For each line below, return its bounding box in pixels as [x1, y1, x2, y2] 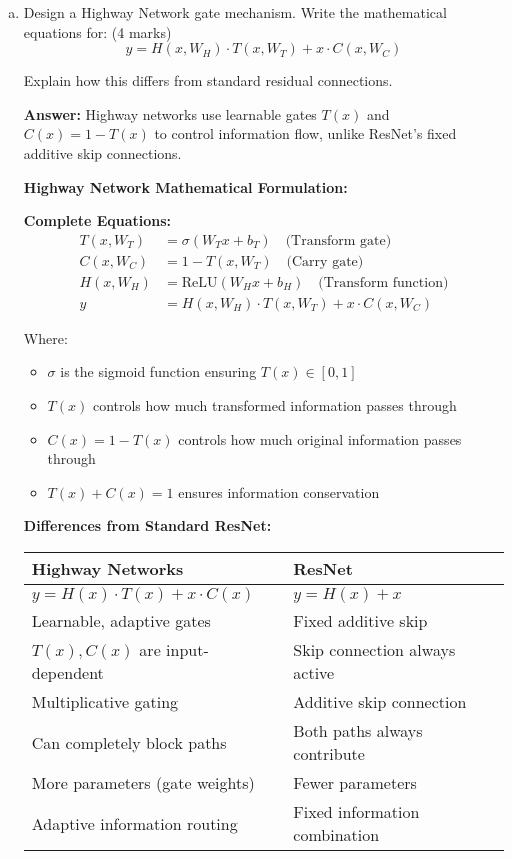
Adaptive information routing [31, 811, 238, 835]
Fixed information [293, 800, 420, 824]
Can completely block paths [31, 730, 227, 754]
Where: [23, 327, 68, 348]
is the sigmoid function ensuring [60, 361, 257, 382]
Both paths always [293, 719, 423, 743]
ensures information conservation [178, 481, 380, 502]
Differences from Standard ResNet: [23, 515, 272, 536]
